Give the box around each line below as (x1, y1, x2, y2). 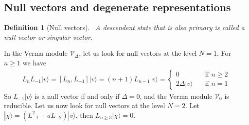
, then (75, 109, 93, 120)
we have (22, 57, 46, 67)
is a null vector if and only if (35, 91, 120, 101)
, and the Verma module (140, 91, 213, 101)
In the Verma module (4, 48, 68, 58)
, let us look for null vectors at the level (79, 48, 197, 58)
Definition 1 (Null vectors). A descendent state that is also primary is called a (4, 22, 245, 32)
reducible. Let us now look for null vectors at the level (4, 100, 165, 110)
